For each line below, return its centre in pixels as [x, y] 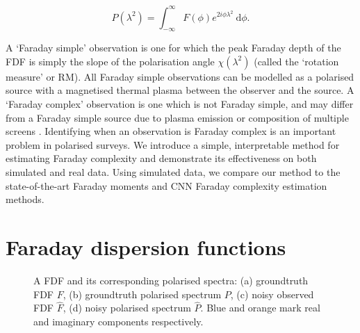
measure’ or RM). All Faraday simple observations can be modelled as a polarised [180, 76]
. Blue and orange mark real [260, 308]
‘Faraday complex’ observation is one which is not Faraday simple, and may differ [180, 104]
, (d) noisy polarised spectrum [127, 308]
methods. [25, 199]
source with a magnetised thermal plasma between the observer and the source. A [180, 90]
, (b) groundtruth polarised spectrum [142, 294]
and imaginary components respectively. [118, 321]
